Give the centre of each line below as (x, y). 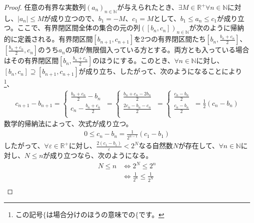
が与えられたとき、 (148, 7)
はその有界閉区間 (31, 60)
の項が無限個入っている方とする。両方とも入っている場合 (157, 50)
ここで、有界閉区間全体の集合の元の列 (79, 28)
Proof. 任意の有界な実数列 (45, 7)
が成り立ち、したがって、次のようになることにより (160, 71)
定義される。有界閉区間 (55, 39)
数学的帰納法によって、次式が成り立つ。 (68, 123)
